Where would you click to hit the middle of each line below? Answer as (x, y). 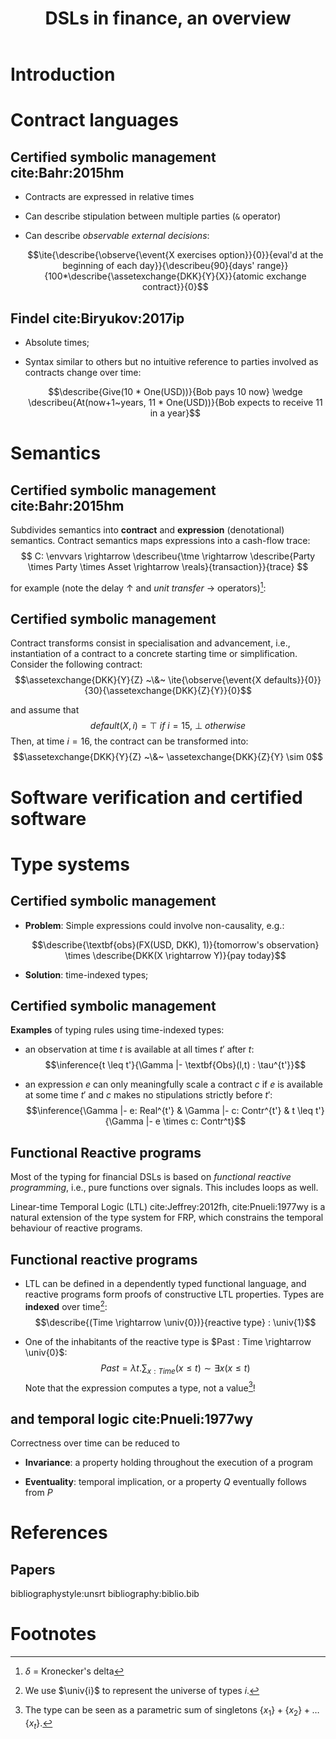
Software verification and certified (156, 797)
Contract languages (94, 120)
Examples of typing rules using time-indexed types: (117, 1030)
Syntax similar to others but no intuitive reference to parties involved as (171, 361)
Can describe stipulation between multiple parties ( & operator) (153, 216)
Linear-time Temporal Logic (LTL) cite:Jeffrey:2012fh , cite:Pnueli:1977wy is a (168, 1207)
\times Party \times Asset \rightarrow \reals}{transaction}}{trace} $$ (168, 566)
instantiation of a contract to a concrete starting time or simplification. (154, 654)
